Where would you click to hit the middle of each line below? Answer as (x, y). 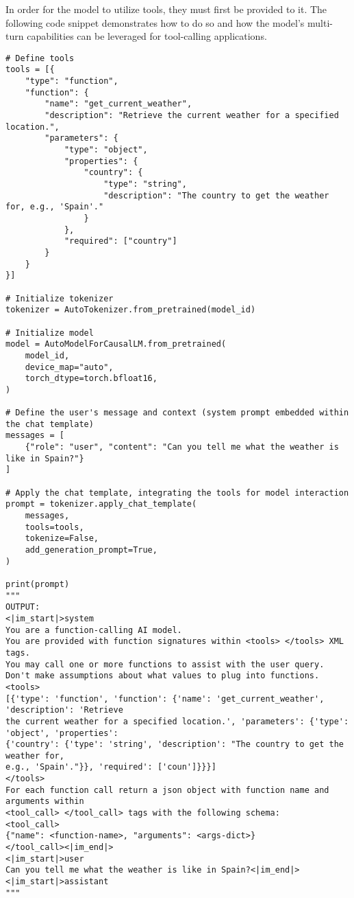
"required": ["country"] (121, 241)
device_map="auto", (69, 367)
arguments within (45, 802)
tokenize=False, (62, 539)
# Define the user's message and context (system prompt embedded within (177, 413)
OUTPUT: (23, 607)
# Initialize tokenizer (60, 298)
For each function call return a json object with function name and (167, 790)
